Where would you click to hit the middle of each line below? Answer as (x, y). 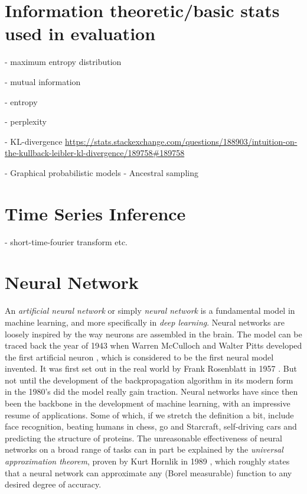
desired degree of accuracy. (53, 484)
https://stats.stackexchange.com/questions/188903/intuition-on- (181, 141)
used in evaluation (80, 33)
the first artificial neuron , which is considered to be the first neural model (139, 357)
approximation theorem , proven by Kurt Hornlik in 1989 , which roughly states (147, 461)
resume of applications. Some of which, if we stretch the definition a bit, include (149, 415)
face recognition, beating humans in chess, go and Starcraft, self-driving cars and (151, 426)
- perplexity (26, 121)
